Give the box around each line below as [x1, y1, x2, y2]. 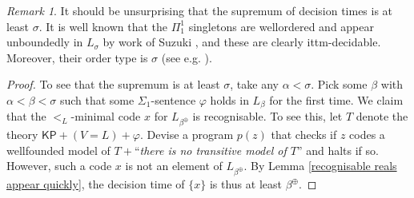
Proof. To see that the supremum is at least [6, 76, 220, 93]
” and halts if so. [296, 141, 379, 158]
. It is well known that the [38, 18, 168, 34]
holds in [210, 91, 249, 108]
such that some [59, 91, 135, 108]
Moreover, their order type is [6, 49, 148, 65]
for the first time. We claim [269, 91, 404, 108]
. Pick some [311, 76, 368, 93]
